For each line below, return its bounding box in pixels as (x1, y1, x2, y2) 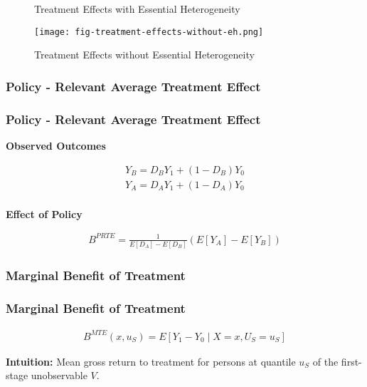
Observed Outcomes (6, 138, 106, 153)
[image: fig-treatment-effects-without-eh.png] (34, 26, 264, 37)
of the (312, 354, 339, 368)
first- (341, 354, 362, 368)
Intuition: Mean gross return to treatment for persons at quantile (6, 354, 296, 368)
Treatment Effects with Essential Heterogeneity (34, 1, 240, 16)
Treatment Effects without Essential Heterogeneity (34, 47, 255, 62)
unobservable (31, 368, 87, 383)
